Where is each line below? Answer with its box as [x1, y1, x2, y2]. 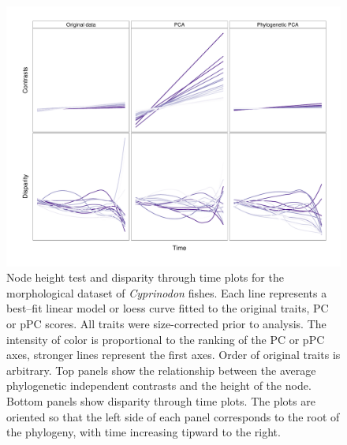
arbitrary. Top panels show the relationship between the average [6, 361, 316, 378]
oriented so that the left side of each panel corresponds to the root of [6, 408, 340, 424]
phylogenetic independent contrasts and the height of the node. [6, 377, 312, 394]
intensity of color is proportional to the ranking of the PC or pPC [6, 331, 325, 347]
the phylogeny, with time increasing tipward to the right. [6, 424, 281, 440]
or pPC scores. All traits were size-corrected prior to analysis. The [6, 315, 326, 331]
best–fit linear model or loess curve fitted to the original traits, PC [6, 300, 329, 316]
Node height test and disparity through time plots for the [6, 269, 284, 286]
